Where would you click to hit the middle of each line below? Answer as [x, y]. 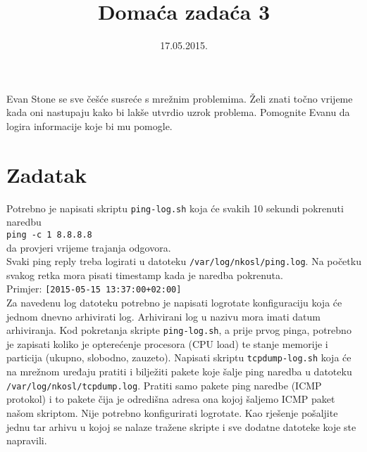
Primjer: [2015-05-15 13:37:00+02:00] [94, 289]
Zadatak [47, 174]
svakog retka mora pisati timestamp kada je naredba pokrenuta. [145, 275]
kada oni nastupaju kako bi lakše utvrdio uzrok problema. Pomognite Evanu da [178, 112]
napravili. [27, 440]
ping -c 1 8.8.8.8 [49, 234]
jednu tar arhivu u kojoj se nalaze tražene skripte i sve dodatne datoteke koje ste [181, 426]
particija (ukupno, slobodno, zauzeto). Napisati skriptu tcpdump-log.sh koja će [179, 357]
